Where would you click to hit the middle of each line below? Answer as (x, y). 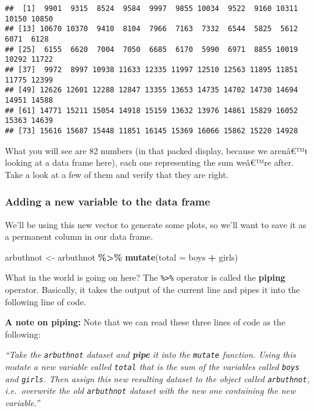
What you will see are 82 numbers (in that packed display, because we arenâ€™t (156, 150)
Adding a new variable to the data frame (108, 202)
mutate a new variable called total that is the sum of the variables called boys (152, 366)
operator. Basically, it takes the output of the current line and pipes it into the (152, 289)
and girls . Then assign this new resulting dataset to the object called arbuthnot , (157, 378)
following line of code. (46, 301)
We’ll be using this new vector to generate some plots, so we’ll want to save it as (156, 224)
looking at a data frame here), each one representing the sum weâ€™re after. (149, 162)
